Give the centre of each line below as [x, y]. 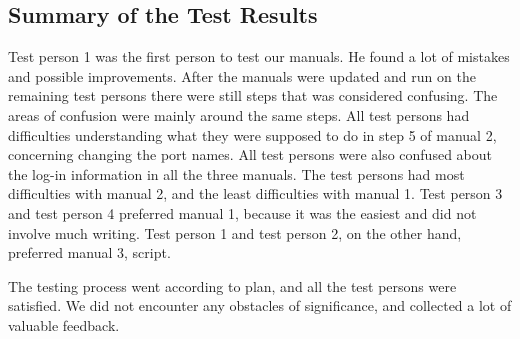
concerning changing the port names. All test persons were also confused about [250, 154]
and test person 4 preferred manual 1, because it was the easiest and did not [242, 212]
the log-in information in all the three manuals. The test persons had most [236, 173]
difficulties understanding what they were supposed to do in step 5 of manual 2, [252, 134]
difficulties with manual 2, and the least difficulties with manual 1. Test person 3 [255, 193]
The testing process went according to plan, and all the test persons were [232, 285]
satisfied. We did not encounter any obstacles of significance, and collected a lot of [260, 305]
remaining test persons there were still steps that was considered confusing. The [253, 95]
